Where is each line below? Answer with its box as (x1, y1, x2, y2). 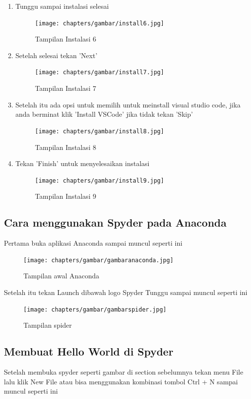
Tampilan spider (23, 320, 72, 330)
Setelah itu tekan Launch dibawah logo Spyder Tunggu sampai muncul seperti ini (4, 287, 248, 297)
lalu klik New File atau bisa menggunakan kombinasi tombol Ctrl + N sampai (4, 376, 238, 386)
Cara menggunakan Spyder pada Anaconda (4, 215, 227, 230)
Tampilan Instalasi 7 (35, 83, 97, 93)
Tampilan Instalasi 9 (35, 191, 97, 201)
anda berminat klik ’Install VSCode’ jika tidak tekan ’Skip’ (15, 109, 193, 119)
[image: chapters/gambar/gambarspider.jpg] (23, 306, 167, 313)
